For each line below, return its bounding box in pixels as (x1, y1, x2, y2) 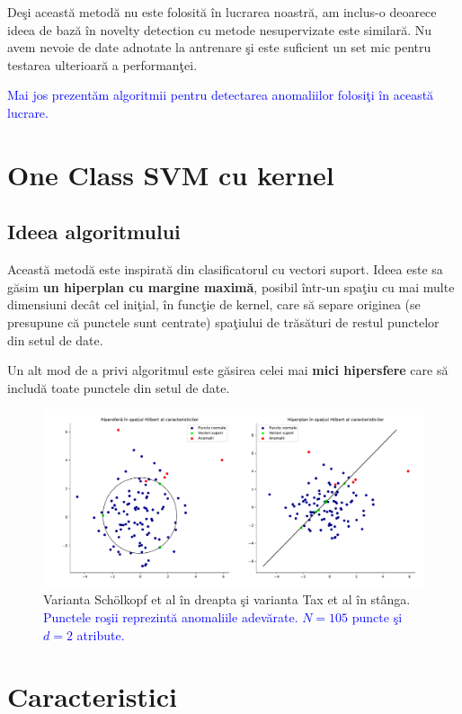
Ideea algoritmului (7, 218, 181, 245)
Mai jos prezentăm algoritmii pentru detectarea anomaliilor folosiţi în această (7, 85, 434, 104)
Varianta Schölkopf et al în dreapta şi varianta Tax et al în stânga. (43, 590, 411, 609)
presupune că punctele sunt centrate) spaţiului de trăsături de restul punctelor (7, 312, 440, 331)
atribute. (76, 625, 125, 644)
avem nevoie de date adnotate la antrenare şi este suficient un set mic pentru (7, 38, 431, 57)
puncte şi (351, 607, 403, 626)
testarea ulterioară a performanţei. (7, 55, 198, 74)
